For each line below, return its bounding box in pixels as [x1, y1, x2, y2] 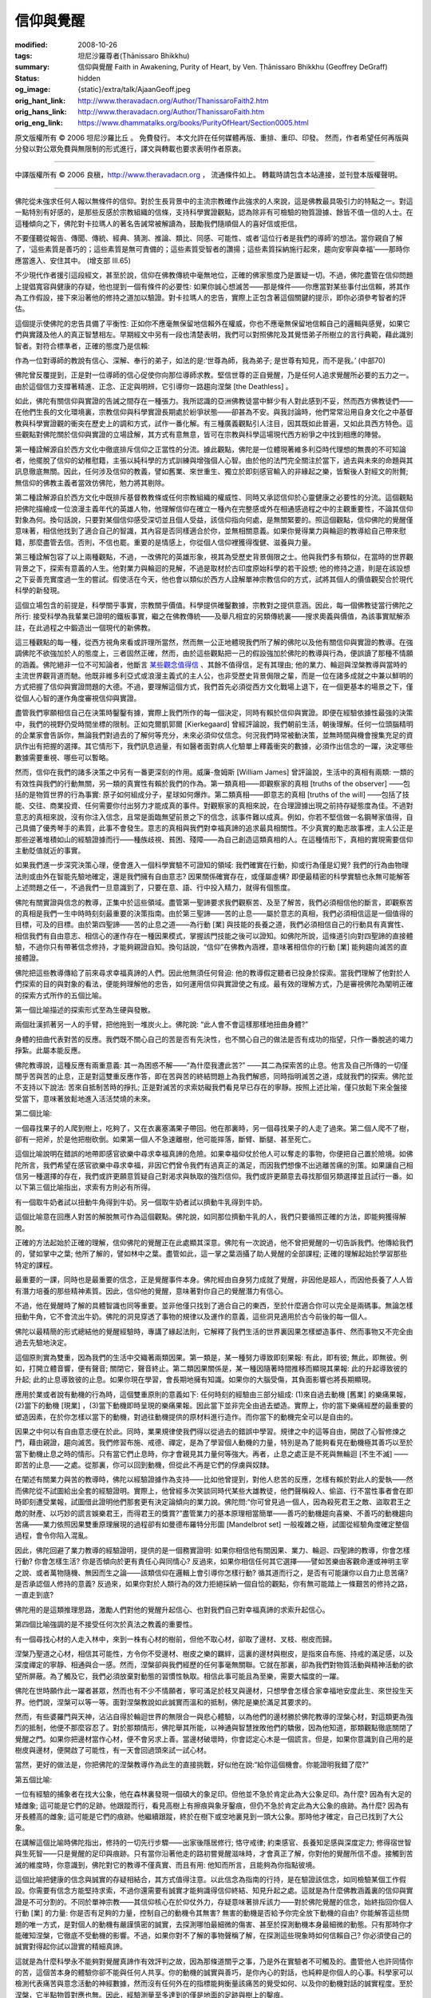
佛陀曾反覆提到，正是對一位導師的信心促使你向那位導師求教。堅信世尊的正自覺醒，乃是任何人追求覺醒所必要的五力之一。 [14, 370, 413, 380]
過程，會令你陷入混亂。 [14, 1530, 92, 1540]
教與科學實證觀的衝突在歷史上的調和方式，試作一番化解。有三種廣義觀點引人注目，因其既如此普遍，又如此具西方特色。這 [14, 418, 413, 428]
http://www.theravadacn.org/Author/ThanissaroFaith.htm [77, 106, 265, 116]
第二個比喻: [14, 1108, 53, 1118]
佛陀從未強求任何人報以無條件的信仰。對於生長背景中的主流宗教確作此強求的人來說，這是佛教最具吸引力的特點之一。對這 [14, 196, 413, 205]
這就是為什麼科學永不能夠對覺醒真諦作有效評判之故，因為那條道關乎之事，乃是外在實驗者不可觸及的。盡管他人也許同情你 [14, 1956, 413, 1966]
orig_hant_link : [14, 96, 66, 105]
